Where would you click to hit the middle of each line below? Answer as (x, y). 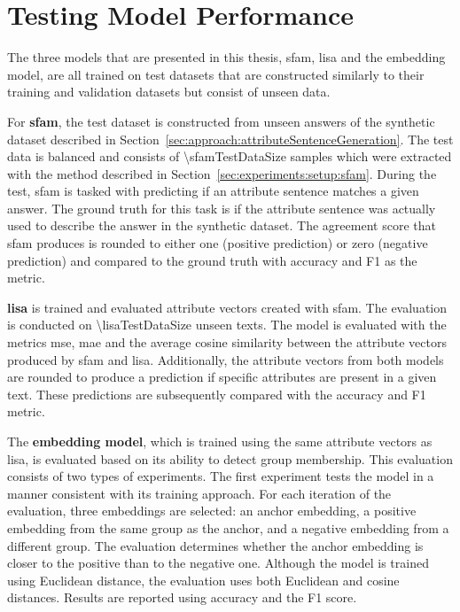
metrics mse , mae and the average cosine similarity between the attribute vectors (227, 342)
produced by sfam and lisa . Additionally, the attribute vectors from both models (226, 359)
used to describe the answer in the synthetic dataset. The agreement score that (222, 225)
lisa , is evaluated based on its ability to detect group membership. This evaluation (230, 458)
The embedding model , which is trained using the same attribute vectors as (220, 441)
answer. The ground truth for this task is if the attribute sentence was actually (222, 208)
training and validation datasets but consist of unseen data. (169, 92)
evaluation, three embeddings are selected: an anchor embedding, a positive (212, 511)
